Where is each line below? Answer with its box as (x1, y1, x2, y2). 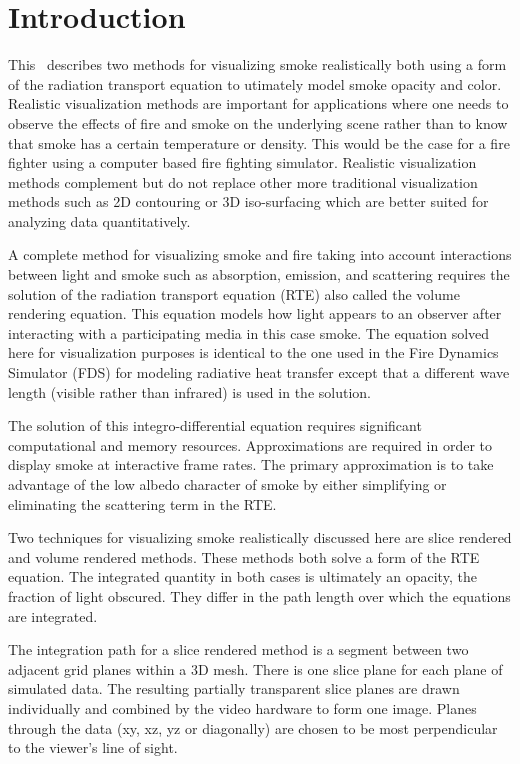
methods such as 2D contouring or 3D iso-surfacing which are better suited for (8, 191, 489, 212)
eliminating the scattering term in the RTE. (8, 493, 277, 514)
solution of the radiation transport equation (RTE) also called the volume (8, 283, 460, 304)
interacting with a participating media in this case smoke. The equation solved (8, 322, 490, 343)
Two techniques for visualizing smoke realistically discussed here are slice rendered (8, 527, 512, 548)
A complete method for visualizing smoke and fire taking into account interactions (8, 244, 512, 265)
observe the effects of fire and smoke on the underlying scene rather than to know (8, 112, 508, 133)
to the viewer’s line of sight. (8, 737, 178, 758)
